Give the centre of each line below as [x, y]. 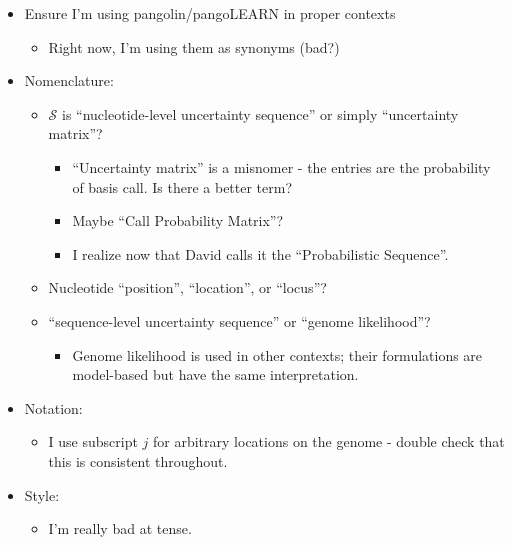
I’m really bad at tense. [120, 528]
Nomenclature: [69, 80]
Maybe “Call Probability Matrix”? [178, 220]
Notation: [53, 407]
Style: [42, 494]
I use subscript [93, 441]
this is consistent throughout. [138, 460]
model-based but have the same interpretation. [215, 374]
